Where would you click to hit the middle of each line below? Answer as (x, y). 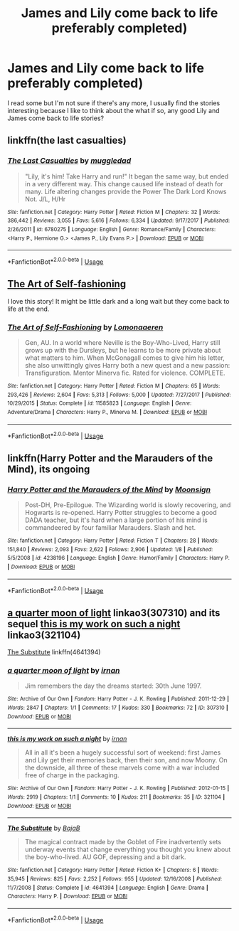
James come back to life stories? (56, 118)
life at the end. (28, 309)
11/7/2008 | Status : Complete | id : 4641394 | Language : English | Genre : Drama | (108, 888)
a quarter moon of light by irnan (64, 670)
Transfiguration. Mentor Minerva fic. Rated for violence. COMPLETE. (125, 373)
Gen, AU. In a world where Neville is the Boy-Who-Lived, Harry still (122, 343)
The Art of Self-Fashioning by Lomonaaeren (85, 327)
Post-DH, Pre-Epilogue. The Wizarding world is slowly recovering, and (128, 505)
